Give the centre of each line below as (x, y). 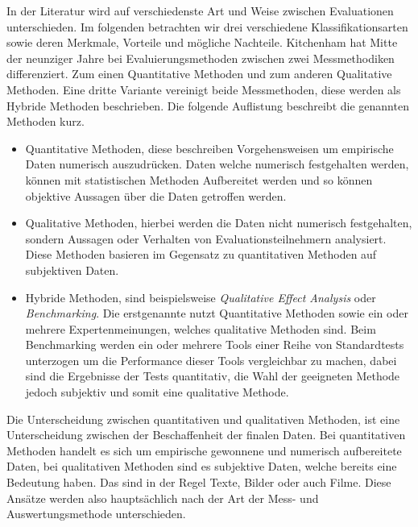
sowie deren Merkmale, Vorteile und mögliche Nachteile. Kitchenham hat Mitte (202, 42)
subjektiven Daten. (72, 270)
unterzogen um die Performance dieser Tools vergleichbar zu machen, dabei (211, 360)
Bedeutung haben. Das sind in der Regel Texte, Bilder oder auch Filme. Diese (199, 482)
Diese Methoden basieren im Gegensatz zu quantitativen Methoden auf (201, 254)
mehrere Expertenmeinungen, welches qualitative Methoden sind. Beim (201, 328)
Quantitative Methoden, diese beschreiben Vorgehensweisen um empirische (209, 148)
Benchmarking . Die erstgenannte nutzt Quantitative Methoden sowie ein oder (217, 313)
